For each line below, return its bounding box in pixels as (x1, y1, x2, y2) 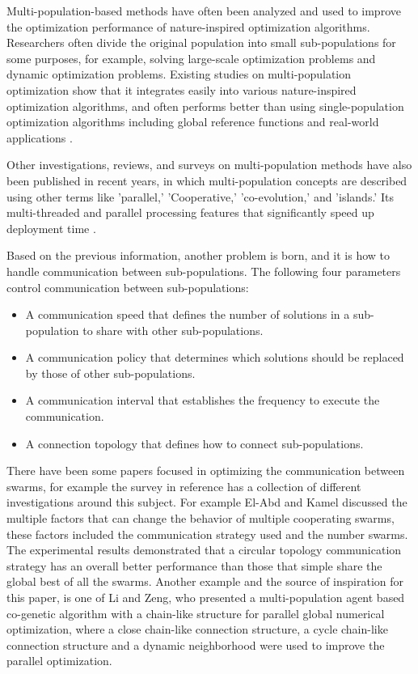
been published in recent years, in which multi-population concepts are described (6, 172, 407, 189)
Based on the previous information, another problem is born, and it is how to (6, 247, 391, 264)
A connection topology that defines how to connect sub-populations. (25, 434, 364, 451)
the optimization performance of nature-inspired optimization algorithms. (6, 18, 370, 35)
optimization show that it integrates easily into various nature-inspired (6, 81, 357, 98)
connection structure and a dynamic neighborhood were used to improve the (6, 636, 385, 653)
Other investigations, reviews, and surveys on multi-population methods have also (6, 156, 412, 173)
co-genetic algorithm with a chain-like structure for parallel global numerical (6, 604, 385, 621)
